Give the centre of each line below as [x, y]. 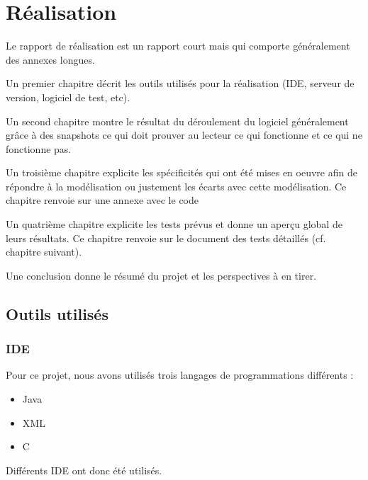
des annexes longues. [50, 59]
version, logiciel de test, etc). [68, 97]
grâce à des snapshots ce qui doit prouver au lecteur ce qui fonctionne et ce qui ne [184, 135]
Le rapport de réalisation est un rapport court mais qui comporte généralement [178, 46]
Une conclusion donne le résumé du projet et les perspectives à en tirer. [161, 275]
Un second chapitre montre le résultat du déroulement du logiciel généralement [177, 121]
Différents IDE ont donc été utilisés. [84, 470]
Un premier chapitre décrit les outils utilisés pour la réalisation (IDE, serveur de [180, 83]
